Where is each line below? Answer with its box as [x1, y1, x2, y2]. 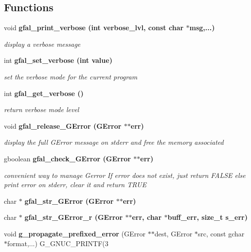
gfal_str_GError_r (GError [24, 212, 123, 222]
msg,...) [189, 22, 215, 33]
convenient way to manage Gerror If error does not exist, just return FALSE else [4, 170, 246, 180]
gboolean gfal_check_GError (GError [4, 153, 131, 163]
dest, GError [154, 228, 193, 238]
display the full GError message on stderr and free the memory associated [4, 137, 224, 147]
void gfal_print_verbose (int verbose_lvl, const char [4, 22, 184, 33]
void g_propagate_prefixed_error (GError [4, 228, 145, 238]
